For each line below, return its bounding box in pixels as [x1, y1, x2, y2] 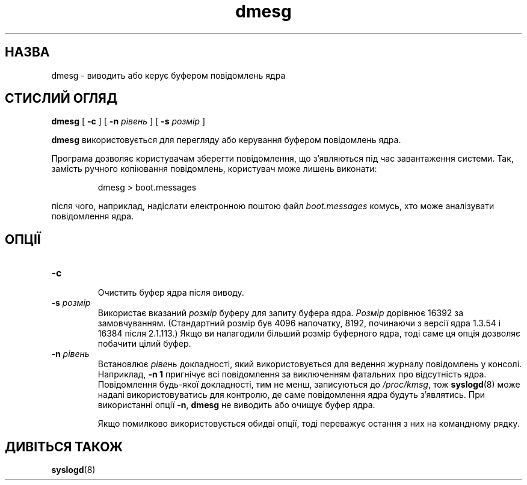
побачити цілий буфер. [97, 338, 191, 349]
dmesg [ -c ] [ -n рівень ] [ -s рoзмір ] [51, 116, 206, 127]
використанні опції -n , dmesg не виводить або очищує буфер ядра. [97, 400, 375, 410]
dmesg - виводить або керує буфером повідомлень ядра [51, 70, 286, 81]
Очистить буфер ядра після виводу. [97, 287, 244, 298]
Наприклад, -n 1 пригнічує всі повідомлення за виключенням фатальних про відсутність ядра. [97, 369, 487, 380]
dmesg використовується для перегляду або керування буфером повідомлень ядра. [51, 135, 401, 145]
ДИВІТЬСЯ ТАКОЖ [5, 439, 123, 454]
